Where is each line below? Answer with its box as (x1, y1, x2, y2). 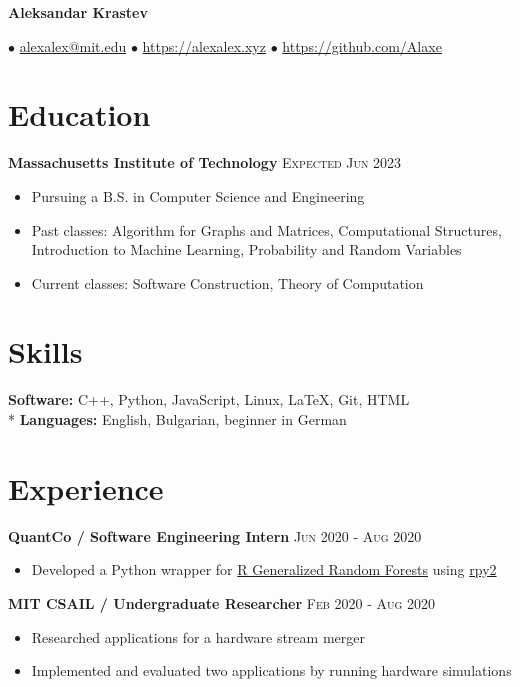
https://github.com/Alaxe (282, 35, 442, 56)
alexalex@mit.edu (19, 35, 127, 56)
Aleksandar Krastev (8, 2, 148, 22)
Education (8, 94, 151, 135)
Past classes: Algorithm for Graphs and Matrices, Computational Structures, (31, 219, 502, 240)
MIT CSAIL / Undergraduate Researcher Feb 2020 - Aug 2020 (8, 592, 435, 613)
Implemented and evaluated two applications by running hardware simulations (31, 660, 512, 681)
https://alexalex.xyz (142, 35, 266, 56)
